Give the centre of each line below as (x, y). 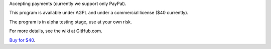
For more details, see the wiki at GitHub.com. (56, 31)
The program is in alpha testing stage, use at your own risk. (71, 22)
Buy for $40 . (22, 40)
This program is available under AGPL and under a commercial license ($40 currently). (99, 13)
